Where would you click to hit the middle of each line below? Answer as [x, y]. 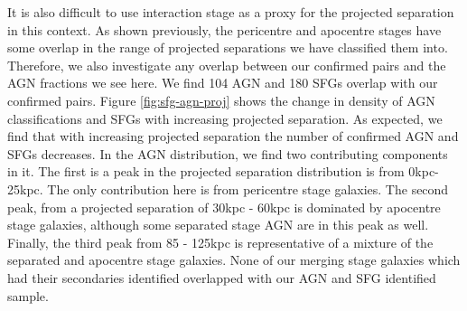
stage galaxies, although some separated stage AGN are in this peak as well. [218, 225]
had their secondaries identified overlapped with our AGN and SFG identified [222, 277]
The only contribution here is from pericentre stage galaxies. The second [248, 188]
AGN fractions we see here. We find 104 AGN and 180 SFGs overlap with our [223, 83]
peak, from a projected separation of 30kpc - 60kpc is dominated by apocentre [224, 207]
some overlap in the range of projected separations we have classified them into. [228, 47]
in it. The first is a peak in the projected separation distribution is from [206, 171]
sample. [28, 295]
